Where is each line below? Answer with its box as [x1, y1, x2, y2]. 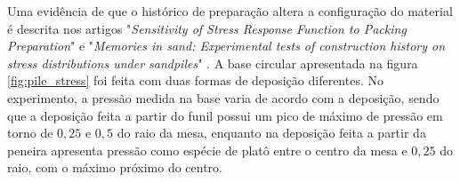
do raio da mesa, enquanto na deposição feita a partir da [117, 123, 426, 142]
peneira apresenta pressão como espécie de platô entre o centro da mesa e [7, 140, 408, 159]
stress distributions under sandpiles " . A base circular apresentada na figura [7, 53, 418, 72]
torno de [7, 123, 53, 142]
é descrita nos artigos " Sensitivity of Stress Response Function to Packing [7, 19, 407, 37]
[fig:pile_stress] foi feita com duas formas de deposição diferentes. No [7, 71, 383, 90]
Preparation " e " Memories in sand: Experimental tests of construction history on [7, 36, 446, 55]
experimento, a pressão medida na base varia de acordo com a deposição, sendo [7, 88, 440, 107]
